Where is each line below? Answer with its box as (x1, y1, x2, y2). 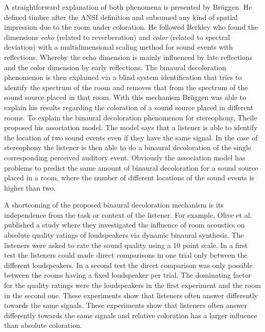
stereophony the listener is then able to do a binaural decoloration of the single (4, 142, 251, 153)
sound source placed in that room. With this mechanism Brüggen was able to (4, 92, 246, 102)
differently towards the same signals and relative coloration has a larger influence (4, 309, 257, 320)
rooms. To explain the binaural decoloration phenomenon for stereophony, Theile (4, 112, 257, 122)
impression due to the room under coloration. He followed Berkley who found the (4, 22, 258, 32)
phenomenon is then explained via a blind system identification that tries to (4, 72, 242, 82)
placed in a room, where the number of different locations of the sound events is (4, 172, 254, 183)
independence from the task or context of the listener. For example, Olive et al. (4, 209, 252, 220)
